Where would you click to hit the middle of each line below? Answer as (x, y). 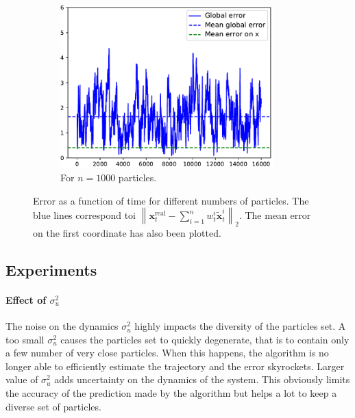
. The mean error (275, 215)
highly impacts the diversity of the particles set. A (240, 326)
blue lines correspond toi (84, 215)
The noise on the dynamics (62, 326)
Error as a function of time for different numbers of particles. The (171, 200)
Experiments (51, 269)
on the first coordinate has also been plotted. (127, 232)
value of (22, 379)
